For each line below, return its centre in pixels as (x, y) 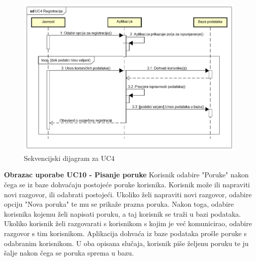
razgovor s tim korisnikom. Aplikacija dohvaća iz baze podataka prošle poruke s (126, 233)
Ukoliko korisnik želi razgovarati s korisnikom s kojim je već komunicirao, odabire (128, 223)
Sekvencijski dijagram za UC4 (69, 158)
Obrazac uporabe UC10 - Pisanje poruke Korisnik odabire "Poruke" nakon (127, 175)
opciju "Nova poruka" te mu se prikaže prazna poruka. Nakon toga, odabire (119, 204)
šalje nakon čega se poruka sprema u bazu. (69, 253)
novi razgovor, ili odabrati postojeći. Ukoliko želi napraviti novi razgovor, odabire (128, 194)
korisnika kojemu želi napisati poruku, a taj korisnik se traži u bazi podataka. (123, 213)
